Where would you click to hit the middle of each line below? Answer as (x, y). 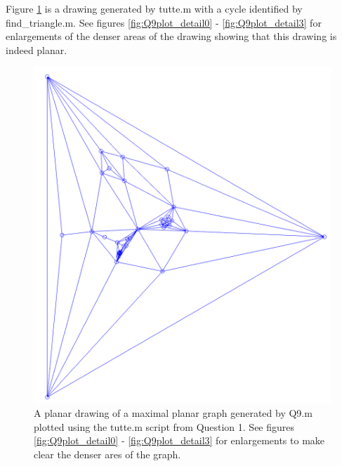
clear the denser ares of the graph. (107, 454)
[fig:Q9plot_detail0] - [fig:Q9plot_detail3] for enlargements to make (179, 440)
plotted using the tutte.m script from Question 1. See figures (164, 426)
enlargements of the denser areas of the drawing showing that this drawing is (171, 36)
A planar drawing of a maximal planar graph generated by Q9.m (173, 413)
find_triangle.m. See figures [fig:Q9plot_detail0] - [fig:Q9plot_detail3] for (164, 22)
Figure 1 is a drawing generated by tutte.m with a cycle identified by (154, 8)
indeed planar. (37, 49)
